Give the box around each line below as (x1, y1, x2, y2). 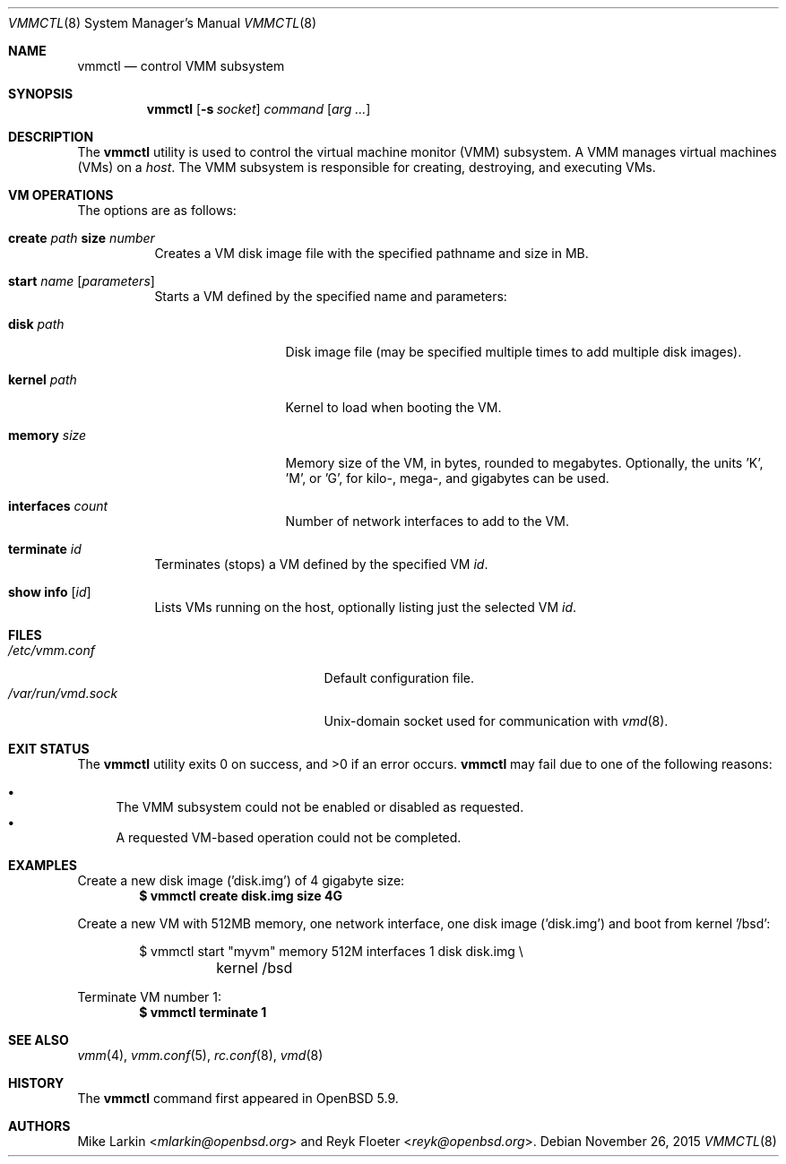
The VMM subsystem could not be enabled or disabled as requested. (116, 799, 524, 815)
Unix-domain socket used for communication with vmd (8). (324, 713, 669, 729)
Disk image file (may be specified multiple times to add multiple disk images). (285, 344, 742, 359)
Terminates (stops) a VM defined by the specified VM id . (154, 556, 488, 572)
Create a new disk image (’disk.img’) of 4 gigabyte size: (77, 873, 405, 888)
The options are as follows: (77, 203, 237, 218)
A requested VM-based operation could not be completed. (116, 830, 462, 845)
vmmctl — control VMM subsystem (77, 58, 285, 73)
